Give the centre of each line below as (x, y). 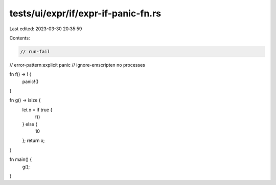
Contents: (20, 38)
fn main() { (21, 159)
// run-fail (35, 52)
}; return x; (33, 140)
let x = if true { (37, 110)
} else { (30, 124)
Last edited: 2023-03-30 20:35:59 (46, 29)
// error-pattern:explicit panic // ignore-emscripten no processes (77, 65)
